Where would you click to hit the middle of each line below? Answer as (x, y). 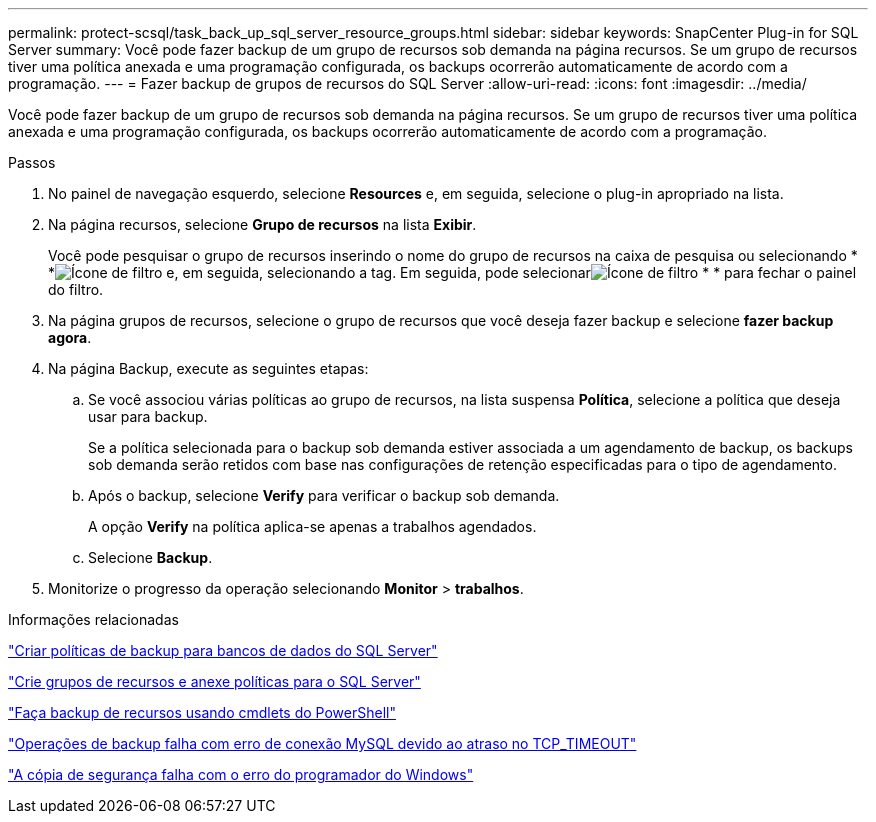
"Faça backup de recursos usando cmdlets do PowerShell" (202, 712)
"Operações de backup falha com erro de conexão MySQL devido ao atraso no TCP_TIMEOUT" (322, 743)
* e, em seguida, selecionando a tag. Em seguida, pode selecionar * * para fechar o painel (452, 272)
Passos (32, 162)
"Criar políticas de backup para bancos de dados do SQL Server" (223, 650)
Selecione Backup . (150, 557)
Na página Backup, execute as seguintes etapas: (208, 368)
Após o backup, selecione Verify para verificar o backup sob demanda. (324, 495)
